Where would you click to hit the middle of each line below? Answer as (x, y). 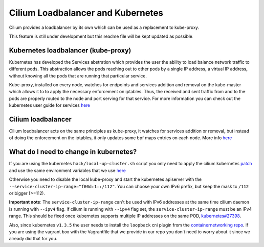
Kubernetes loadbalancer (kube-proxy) (70, 50)
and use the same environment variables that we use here (67, 170)
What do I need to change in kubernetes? (73, 152)
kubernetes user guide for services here (50, 105)
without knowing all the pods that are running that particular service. (78, 75)
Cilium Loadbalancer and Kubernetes (86, 13)
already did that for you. (33, 239)
